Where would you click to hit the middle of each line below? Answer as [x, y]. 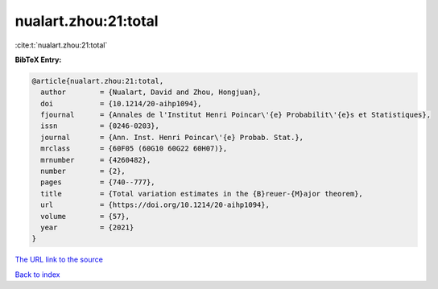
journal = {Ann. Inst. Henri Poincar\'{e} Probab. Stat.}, [172, 137]
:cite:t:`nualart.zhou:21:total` [61, 45]
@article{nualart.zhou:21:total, [98, 81]
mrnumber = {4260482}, [96, 160]
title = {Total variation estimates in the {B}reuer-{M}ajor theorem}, [202, 194]
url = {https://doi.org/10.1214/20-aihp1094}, [155, 205]
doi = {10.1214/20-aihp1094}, [121, 103]
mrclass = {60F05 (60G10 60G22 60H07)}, [134, 149]
